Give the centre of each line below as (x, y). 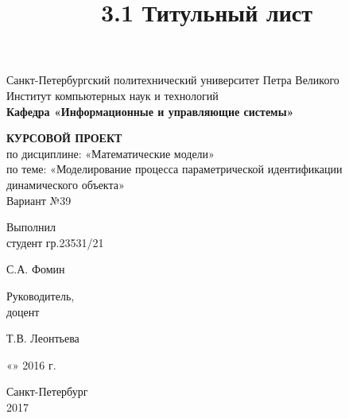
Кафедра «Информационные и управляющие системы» (150, 111)
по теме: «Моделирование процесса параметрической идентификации (174, 169)
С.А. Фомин (36, 269)
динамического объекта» (66, 184)
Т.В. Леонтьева (43, 338)
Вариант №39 (39, 200)
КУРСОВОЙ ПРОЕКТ (64, 138)
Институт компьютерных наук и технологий (112, 95)
